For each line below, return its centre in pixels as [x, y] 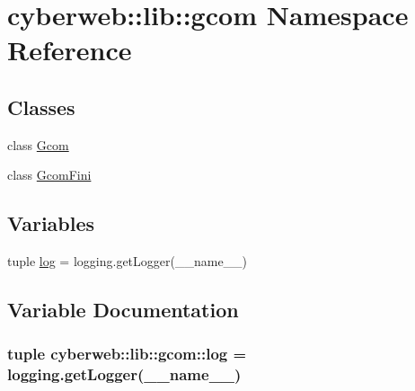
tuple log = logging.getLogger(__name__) [128, 261]
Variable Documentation [123, 310]
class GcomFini [49, 175]
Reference [70, 50]
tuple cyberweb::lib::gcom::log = [127, 354]
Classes [41, 107]
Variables [51, 223]
